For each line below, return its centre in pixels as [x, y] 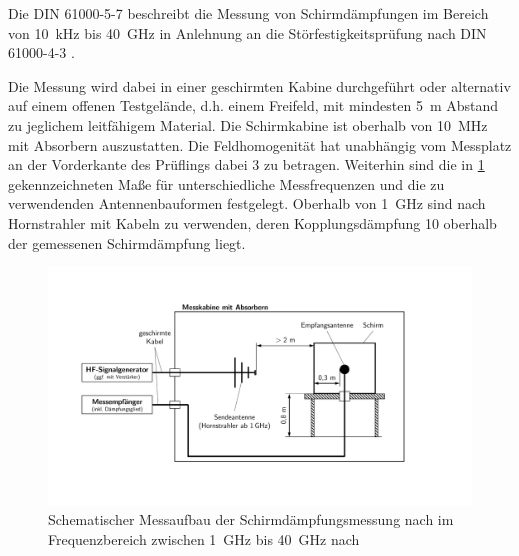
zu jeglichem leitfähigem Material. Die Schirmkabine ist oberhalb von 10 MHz [248, 124]
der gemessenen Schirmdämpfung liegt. [127, 242]
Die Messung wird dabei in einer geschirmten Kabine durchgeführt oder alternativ [259, 85]
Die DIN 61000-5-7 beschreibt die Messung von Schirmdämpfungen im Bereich [248, 13]
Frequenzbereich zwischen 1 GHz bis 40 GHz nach [204, 538]
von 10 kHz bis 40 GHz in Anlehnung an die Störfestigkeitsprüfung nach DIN [247, 32]
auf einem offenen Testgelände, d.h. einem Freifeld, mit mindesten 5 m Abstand [253, 105]
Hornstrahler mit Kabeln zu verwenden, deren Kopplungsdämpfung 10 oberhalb [252, 222]
